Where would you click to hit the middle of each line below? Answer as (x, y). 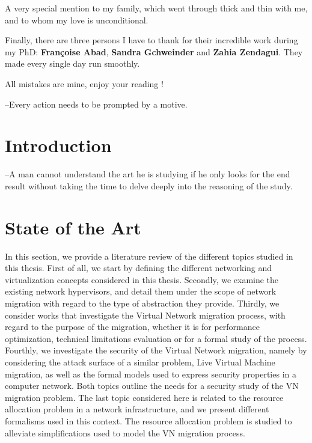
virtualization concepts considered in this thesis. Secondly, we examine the (142, 279)
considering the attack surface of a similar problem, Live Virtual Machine (140, 362)
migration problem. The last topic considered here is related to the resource (144, 397)
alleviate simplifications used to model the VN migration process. (125, 432)
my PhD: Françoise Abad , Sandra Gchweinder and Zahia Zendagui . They (154, 51)
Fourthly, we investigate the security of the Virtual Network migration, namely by (156, 350)
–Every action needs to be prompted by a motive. (96, 104)
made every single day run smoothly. (72, 63)
